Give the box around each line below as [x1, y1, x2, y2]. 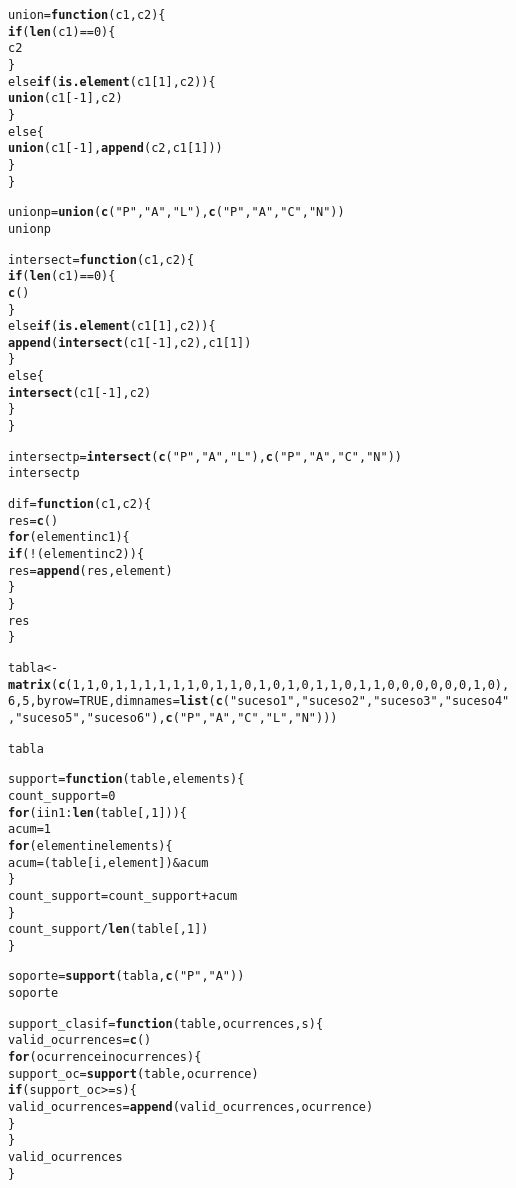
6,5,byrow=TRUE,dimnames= [8, 694, 180, 709]
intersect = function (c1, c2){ [8, 252, 195, 267]
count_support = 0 [8, 788, 116, 803]
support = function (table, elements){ [8, 772, 245, 787]
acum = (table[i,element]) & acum [8, 855, 209, 870]
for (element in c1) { [8, 530, 130, 545]
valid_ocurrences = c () [8, 1033, 152, 1048]
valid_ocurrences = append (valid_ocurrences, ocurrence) [8, 1100, 374, 1115]
